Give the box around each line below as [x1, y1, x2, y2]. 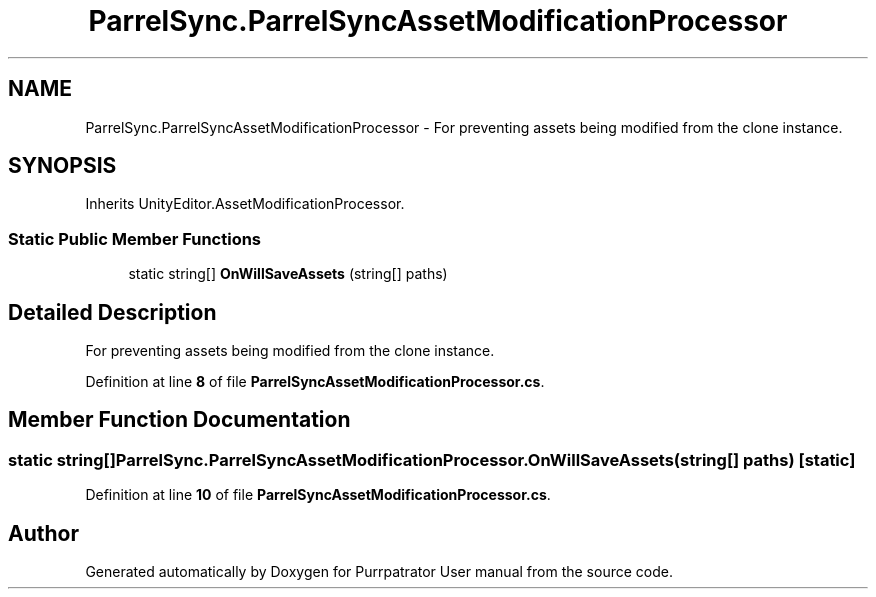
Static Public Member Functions [8, 228, 262, 249]
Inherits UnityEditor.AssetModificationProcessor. [85, 195, 405, 213]
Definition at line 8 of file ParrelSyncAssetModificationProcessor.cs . [85, 373, 545, 391]
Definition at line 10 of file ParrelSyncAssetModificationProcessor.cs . [85, 486, 551, 504]
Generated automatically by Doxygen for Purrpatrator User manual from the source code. [85, 563, 673, 581]
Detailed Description [8, 299, 217, 325]
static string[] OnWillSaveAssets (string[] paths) [128, 265, 448, 283]
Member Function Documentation [8, 407, 351, 433]
